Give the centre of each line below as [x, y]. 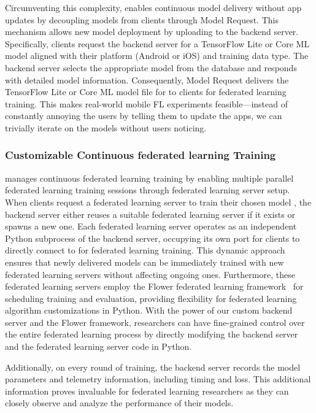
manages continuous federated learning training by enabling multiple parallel [149, 178]
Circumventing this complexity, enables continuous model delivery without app [153, 7]
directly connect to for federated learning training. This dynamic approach [145, 250]
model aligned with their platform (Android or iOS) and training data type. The [157, 56]
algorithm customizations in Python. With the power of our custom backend [149, 310]
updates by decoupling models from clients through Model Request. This [142, 19]
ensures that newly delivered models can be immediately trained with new [145, 262]
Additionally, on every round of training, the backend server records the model [153, 367]
